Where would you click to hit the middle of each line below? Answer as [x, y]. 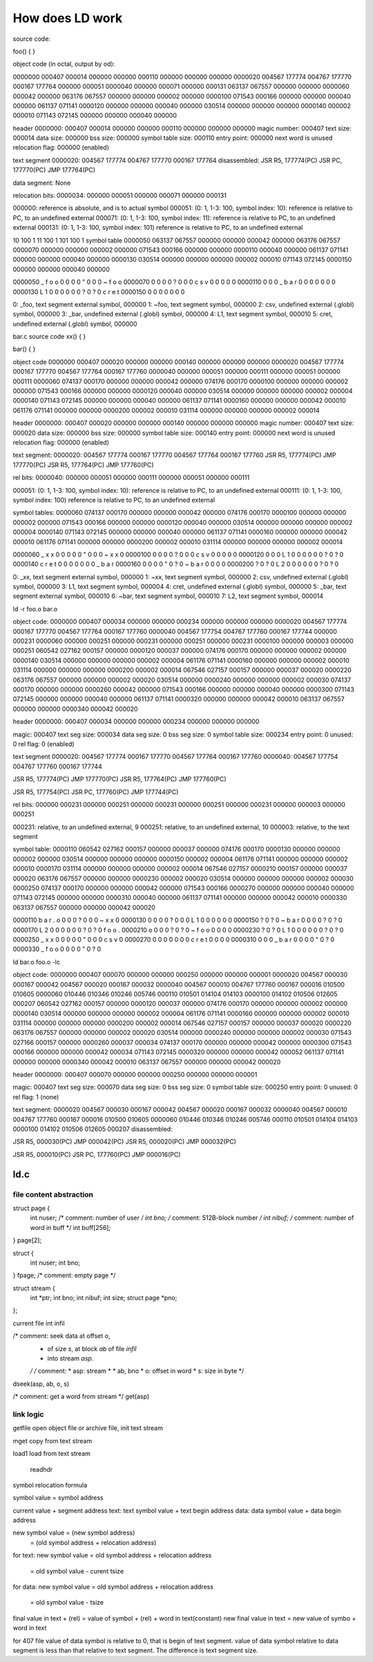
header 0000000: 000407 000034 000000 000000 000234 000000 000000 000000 [136, 722]
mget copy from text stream [52, 1440]
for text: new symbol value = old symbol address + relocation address [112, 1555]
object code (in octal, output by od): [64, 64]
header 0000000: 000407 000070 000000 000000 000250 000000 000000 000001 [135, 1075]
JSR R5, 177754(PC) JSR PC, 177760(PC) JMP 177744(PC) [96, 792]
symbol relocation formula [50, 1485]
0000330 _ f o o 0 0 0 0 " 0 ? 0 [57, 949]
